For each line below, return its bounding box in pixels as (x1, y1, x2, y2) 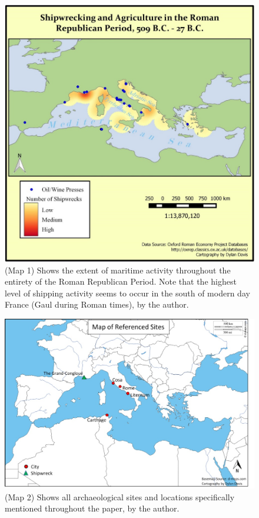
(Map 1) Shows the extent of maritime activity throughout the (5, 263, 231, 276)
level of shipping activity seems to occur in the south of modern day (5, 286, 250, 299)
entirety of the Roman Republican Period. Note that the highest (5, 275, 237, 288)
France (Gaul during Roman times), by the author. (5, 298, 189, 311)
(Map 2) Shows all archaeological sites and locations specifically (5, 490, 235, 503)
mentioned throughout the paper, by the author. (5, 502, 180, 514)
